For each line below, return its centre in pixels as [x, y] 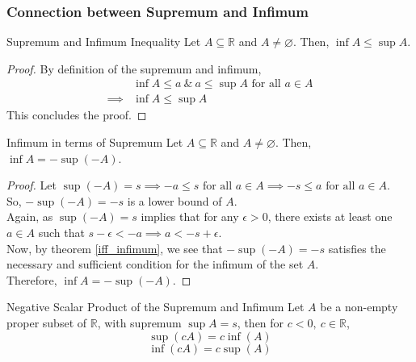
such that [61, 233]
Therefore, [32, 279]
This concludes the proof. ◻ [77, 115]
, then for [261, 322]
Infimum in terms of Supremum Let [95, 142]
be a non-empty [359, 307]
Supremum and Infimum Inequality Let [104, 42]
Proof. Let [32, 185]
